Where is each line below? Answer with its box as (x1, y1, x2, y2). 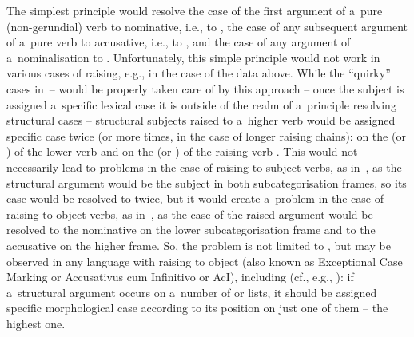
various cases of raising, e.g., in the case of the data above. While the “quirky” (6, 65, 391, 81)
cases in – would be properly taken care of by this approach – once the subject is (6, 80, 404, 97)
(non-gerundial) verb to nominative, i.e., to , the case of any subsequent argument (6, 18, 408, 34)
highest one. (6, 315, 66, 331)
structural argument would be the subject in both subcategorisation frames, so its (6, 174, 407, 191)
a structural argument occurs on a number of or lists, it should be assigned (6, 283, 377, 300)
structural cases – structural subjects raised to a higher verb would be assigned (6, 112, 396, 129)
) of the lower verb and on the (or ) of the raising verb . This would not (6, 143, 358, 160)
